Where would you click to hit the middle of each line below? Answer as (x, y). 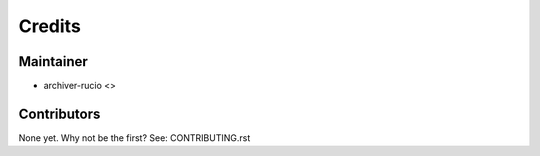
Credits (50, 26)
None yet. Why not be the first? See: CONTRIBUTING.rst (134, 137)
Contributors (59, 113)
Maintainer (53, 61)
